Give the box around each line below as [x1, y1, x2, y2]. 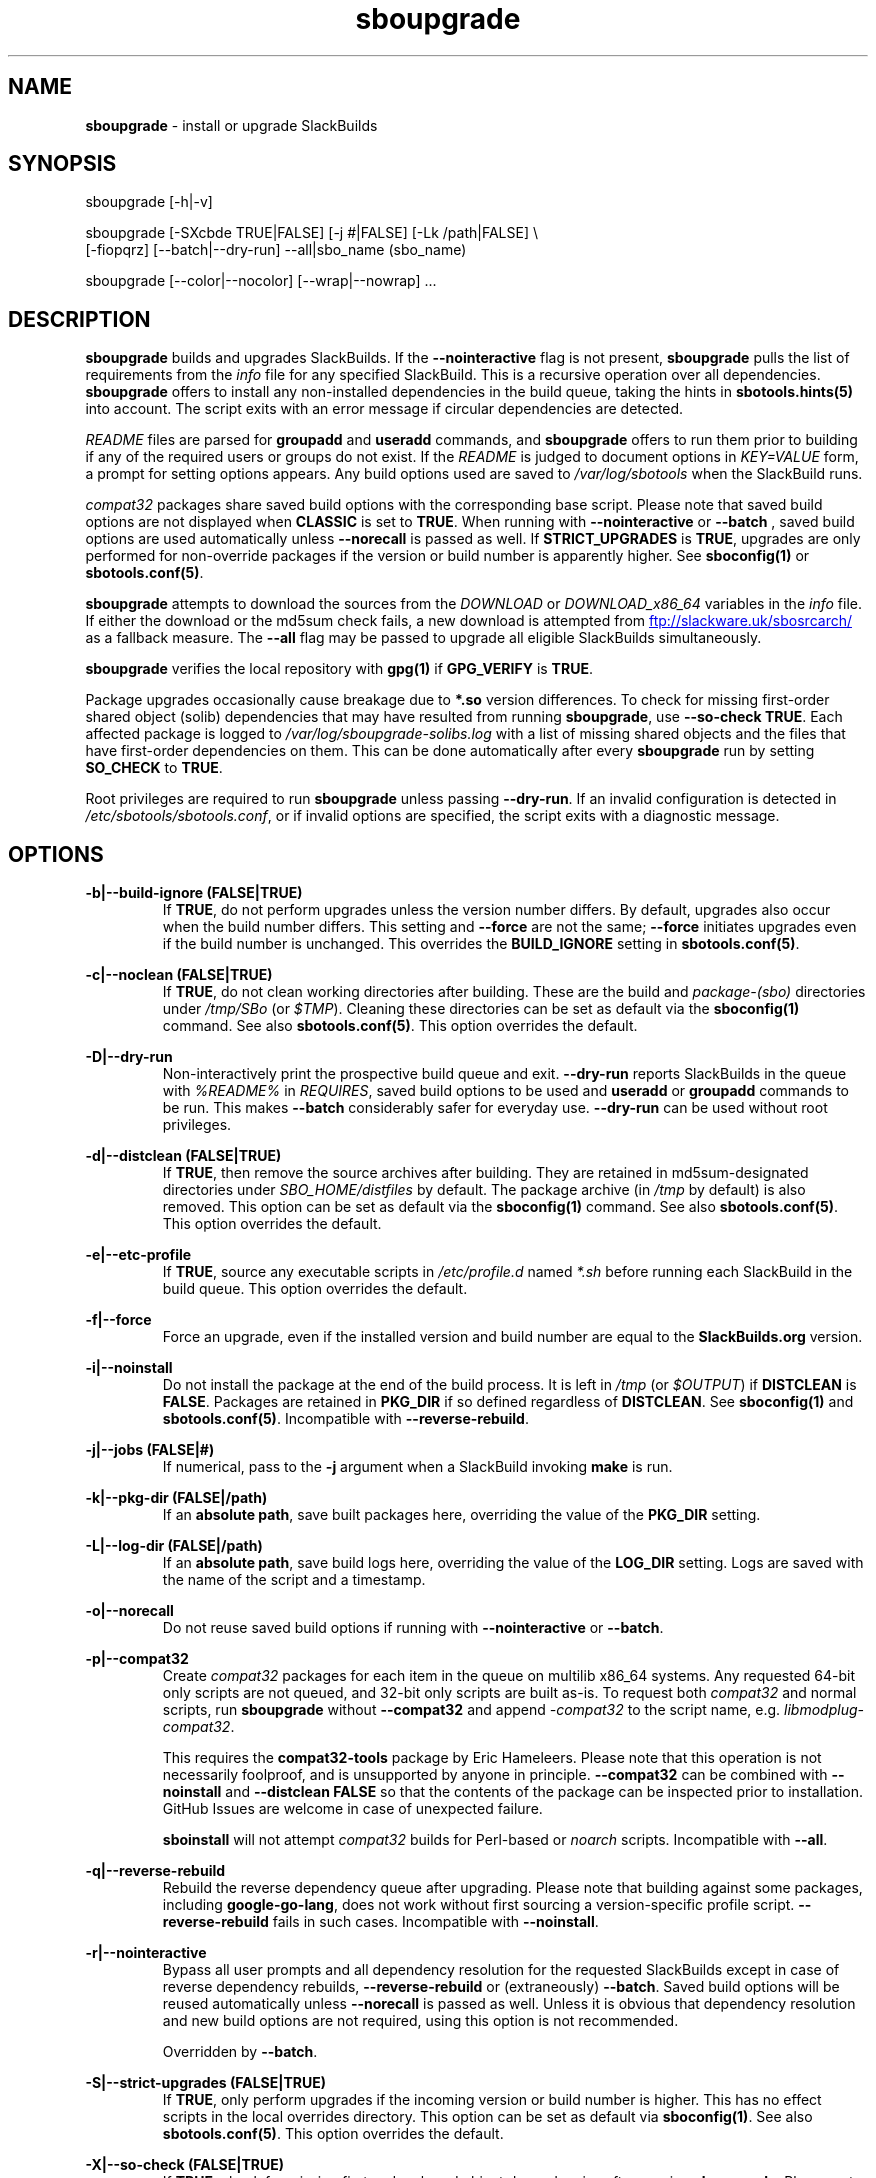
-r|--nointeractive [85, 1944, 207, 1962]
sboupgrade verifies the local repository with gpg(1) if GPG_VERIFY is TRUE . [85, 660, 593, 678]
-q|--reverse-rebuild [85, 1862, 226, 1880]
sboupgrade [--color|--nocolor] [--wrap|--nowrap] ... [85, 272, 437, 290]
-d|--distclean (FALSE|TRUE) [85, 1147, 282, 1165]
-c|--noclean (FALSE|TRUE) [85, 966, 273, 984]
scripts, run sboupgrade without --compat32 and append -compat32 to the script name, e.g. [162, 1701, 781, 1719]
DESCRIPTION [8, 306, 151, 332]
